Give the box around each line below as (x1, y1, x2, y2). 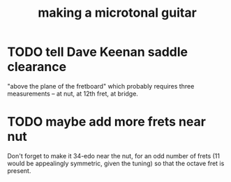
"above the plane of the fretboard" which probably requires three (7, 82, 195, 90)
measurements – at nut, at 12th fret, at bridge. (7, 89, 138, 98)
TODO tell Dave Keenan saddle (7, 44, 188, 60)
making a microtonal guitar (38, 5, 197, 21)
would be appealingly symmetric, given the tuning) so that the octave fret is (7, 159, 225, 167)
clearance (7, 59, 67, 75)
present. (7, 166, 31, 175)
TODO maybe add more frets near (7, 114, 206, 130)
